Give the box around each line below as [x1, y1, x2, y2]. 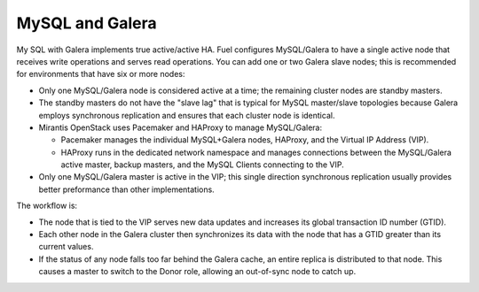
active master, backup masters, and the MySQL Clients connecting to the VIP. [60, 159, 345, 170]
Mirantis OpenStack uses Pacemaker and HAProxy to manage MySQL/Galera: [38, 122, 323, 133]
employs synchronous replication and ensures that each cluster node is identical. [38, 110, 335, 120]
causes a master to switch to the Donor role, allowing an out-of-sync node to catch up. [38, 266, 357, 277]
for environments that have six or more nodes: [16, 69, 185, 80]
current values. [38, 242, 94, 252]
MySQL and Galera [16, 13, 157, 33]
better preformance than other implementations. [38, 184, 215, 195]
